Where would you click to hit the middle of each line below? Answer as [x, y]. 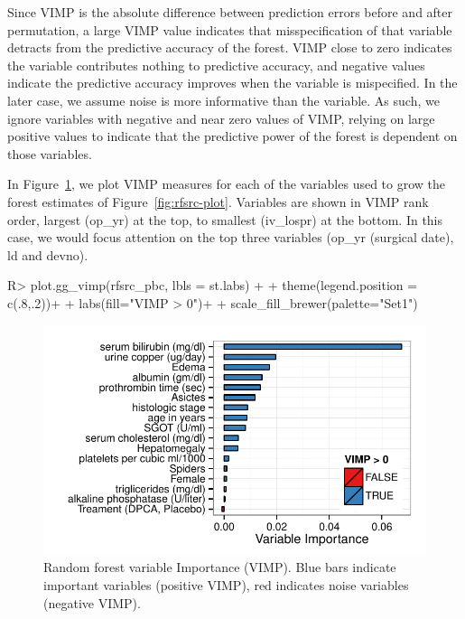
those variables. [50, 153]
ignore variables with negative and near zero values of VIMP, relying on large [221, 118]
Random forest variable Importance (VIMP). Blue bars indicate [220, 567]
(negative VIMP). [92, 602]
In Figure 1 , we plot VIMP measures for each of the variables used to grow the [227, 184]
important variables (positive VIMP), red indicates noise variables [226, 585]
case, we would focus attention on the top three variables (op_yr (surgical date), [231, 237]
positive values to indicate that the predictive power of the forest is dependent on [232, 136]
